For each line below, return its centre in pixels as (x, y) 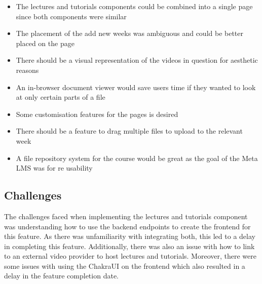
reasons (27, 70)
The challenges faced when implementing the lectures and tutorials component (126, 216)
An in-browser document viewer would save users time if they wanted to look (136, 87)
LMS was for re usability (54, 168)
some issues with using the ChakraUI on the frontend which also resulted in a (125, 266)
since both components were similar (71, 16)
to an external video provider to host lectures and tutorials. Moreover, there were (130, 256)
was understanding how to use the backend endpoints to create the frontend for (127, 226)
